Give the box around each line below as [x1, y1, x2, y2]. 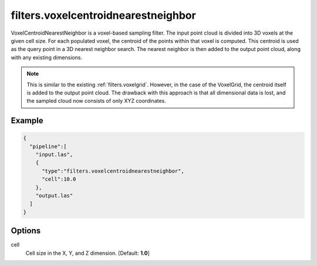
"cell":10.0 [42, 176, 76, 183]
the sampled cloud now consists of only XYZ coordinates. [26, 97, 167, 105]
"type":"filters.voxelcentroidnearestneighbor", [42, 167, 184, 174]
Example [11, 116, 43, 126]
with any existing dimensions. [11, 53, 82, 61]
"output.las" [35, 193, 73, 199]
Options [11, 226, 41, 236]
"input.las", [35, 151, 73, 158]
